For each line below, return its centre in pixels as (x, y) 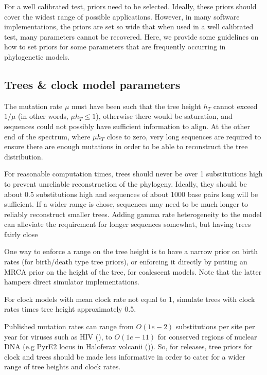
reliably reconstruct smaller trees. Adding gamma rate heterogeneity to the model (133, 214)
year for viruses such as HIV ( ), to (58, 336)
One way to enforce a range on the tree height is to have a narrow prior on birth (131, 251)
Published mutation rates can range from (69, 326)
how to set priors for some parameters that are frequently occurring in (115, 47)
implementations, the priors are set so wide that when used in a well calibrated (129, 26)
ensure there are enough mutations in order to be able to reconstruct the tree (126, 146)
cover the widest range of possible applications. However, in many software (122, 16)
